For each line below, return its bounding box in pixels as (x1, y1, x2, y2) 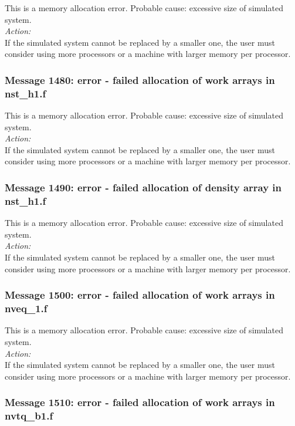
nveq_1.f (5, 301, 48, 316)
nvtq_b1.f (5, 408, 53, 423)
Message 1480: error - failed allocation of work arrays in (5, 72, 275, 87)
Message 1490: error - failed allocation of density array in (5, 180, 282, 194)
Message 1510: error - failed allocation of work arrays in (5, 395, 275, 410)
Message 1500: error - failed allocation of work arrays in (5, 288, 275, 302)
